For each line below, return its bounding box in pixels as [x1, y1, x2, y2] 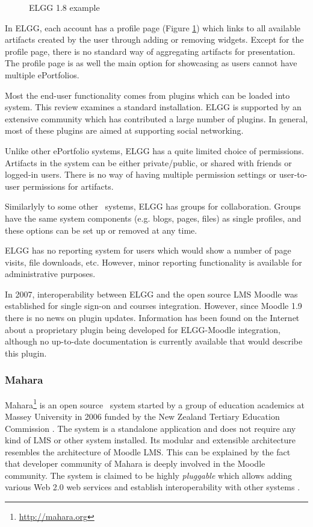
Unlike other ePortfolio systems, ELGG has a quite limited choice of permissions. [5, 144, 304, 157]
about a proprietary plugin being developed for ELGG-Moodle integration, [5, 323, 280, 335]
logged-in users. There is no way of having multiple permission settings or [5, 168, 277, 181]
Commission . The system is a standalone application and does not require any [5, 422, 296, 434]
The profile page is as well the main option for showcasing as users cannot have [5, 57, 297, 69]
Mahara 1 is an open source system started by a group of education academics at [5, 396, 305, 411]
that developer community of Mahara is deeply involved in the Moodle [5, 457, 265, 470]
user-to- [279, 168, 308, 181]
